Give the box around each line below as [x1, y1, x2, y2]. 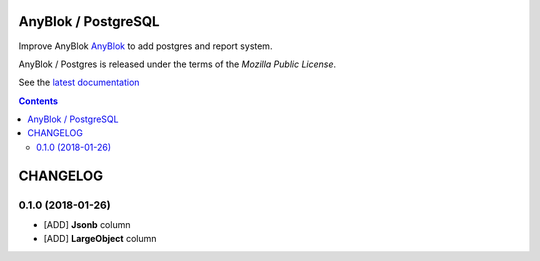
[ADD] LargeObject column [43, 233, 157, 245]
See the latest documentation [18, 76, 140, 89]
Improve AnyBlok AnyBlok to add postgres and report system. [18, 40, 273, 52]
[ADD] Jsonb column [43, 219, 131, 231]
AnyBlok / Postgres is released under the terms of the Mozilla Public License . [18, 58, 337, 70]
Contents [18, 95, 59, 107]
